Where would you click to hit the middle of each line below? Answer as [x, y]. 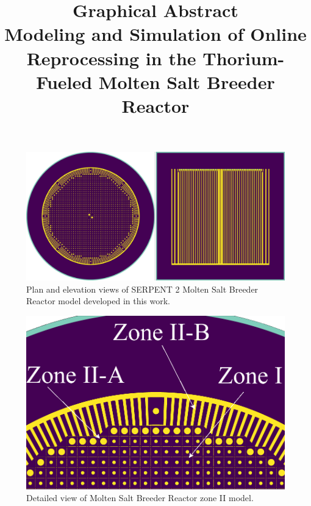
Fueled [64, 81]
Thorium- [244, 58]
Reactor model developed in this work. [98, 301]
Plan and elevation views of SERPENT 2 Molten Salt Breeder [142, 289]
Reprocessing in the [111, 58]
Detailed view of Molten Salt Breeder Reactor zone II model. [140, 498]
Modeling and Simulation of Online [155, 34]
